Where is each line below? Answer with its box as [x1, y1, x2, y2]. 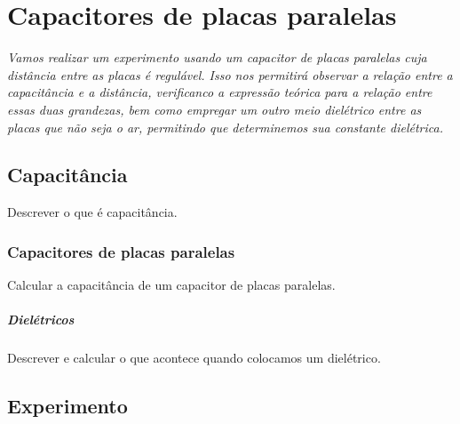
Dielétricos [7, 310, 75, 329]
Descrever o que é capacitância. [7, 203, 178, 221]
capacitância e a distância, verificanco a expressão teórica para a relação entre [7, 83, 432, 101]
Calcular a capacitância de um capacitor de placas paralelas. [7, 276, 336, 294]
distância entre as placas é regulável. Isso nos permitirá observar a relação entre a [7, 65, 453, 84]
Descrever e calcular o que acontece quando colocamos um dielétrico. [7, 348, 381, 367]
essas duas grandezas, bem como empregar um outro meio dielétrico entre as [7, 100, 422, 118]
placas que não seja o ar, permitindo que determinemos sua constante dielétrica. [7, 117, 443, 136]
